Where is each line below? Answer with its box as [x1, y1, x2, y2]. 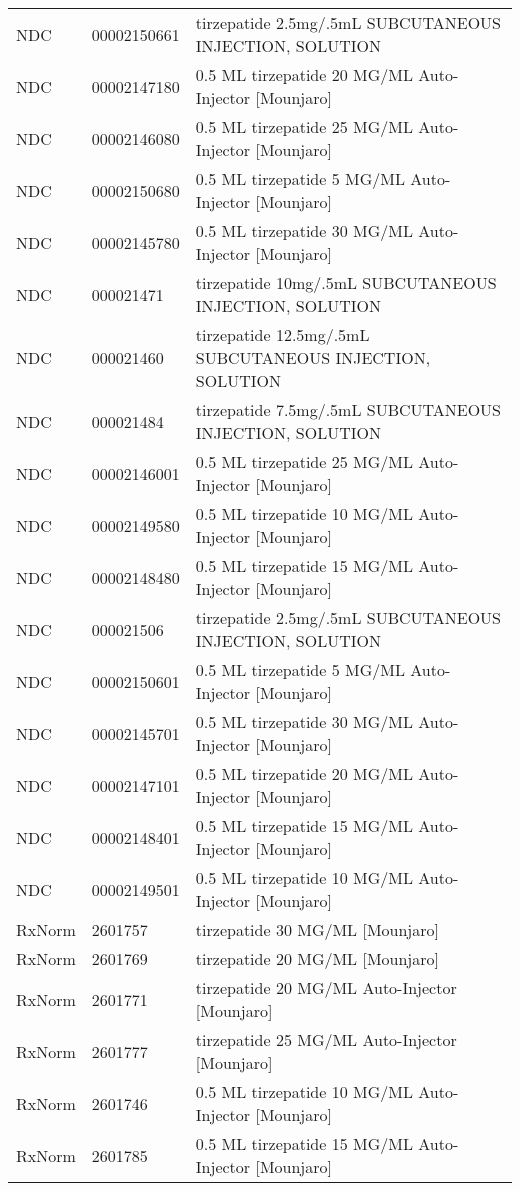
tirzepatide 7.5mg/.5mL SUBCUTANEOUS [195, 398, 502, 421]
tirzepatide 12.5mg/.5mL [195, 323, 370, 346]
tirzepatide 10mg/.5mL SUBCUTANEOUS [195, 271, 497, 294]
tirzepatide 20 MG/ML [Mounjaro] [195, 947, 439, 970]
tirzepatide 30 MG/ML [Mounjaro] [195, 918, 439, 941]
